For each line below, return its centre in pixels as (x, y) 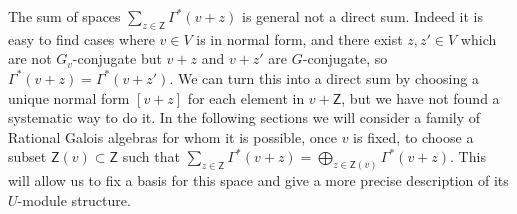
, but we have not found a (420, 97)
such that (151, 156)
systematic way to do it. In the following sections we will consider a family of (244, 117)
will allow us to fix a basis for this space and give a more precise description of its (258, 180)
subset (27, 156)
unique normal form (69, 97)
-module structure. (74, 199)
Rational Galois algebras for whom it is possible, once (172, 136)
